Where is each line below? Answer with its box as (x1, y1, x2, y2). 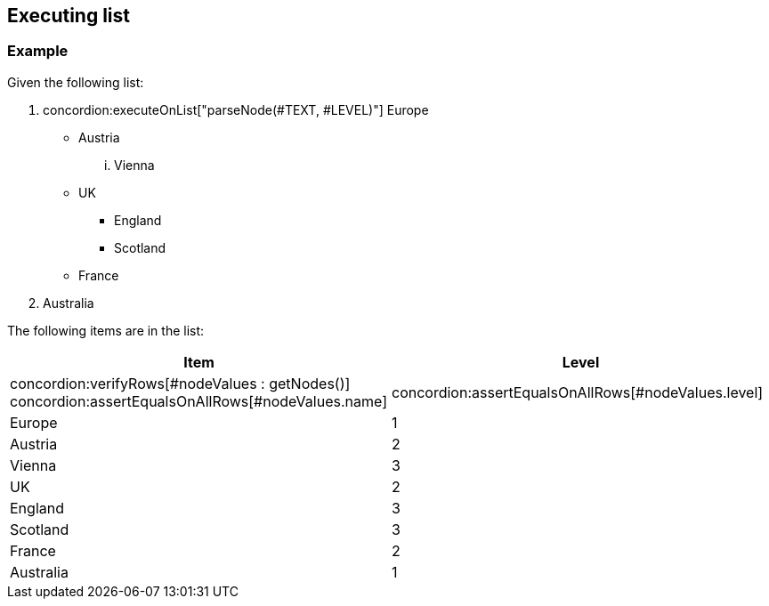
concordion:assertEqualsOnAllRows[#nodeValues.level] (392, 383, 764, 401)
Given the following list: (7, 74, 144, 90)
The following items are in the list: (7, 322, 205, 338)
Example (7, 42, 69, 61)
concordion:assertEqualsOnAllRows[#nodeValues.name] (10, 392, 387, 410)
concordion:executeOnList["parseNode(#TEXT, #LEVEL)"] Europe (43, 101, 429, 117)
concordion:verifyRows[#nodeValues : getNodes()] (10, 374, 351, 392)
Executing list (7, 4, 130, 27)
